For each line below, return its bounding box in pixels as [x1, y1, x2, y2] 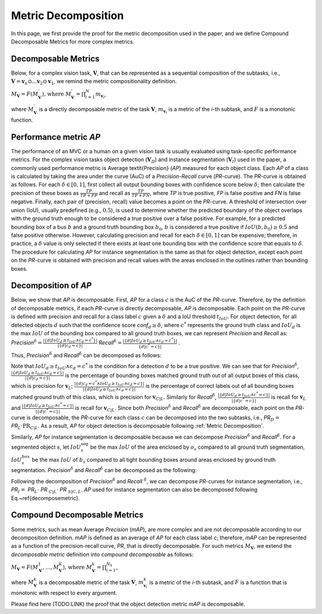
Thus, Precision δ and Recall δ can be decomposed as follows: [11, 351, 162, 359]
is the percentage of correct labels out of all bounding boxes [145, 382, 295, 390]
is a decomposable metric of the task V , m [39, 579, 144, 586]
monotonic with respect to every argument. [11, 590, 117, 597]
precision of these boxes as [11, 189, 79, 196]
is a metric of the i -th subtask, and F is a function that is [149, 579, 287, 586]
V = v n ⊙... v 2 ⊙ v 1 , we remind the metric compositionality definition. [11, 78, 177, 87]
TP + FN [131, 193, 150, 199]
